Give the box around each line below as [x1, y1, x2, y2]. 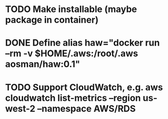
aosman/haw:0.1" [5, 59, 80, 70]
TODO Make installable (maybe [5, 4, 137, 15]
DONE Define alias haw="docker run [5, 37, 160, 49]
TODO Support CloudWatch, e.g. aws [5, 81, 163, 93]
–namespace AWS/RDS [37, 103, 136, 114]
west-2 [5, 103, 36, 114]
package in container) [5, 14, 99, 26]
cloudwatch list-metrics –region [5, 92, 141, 103]
